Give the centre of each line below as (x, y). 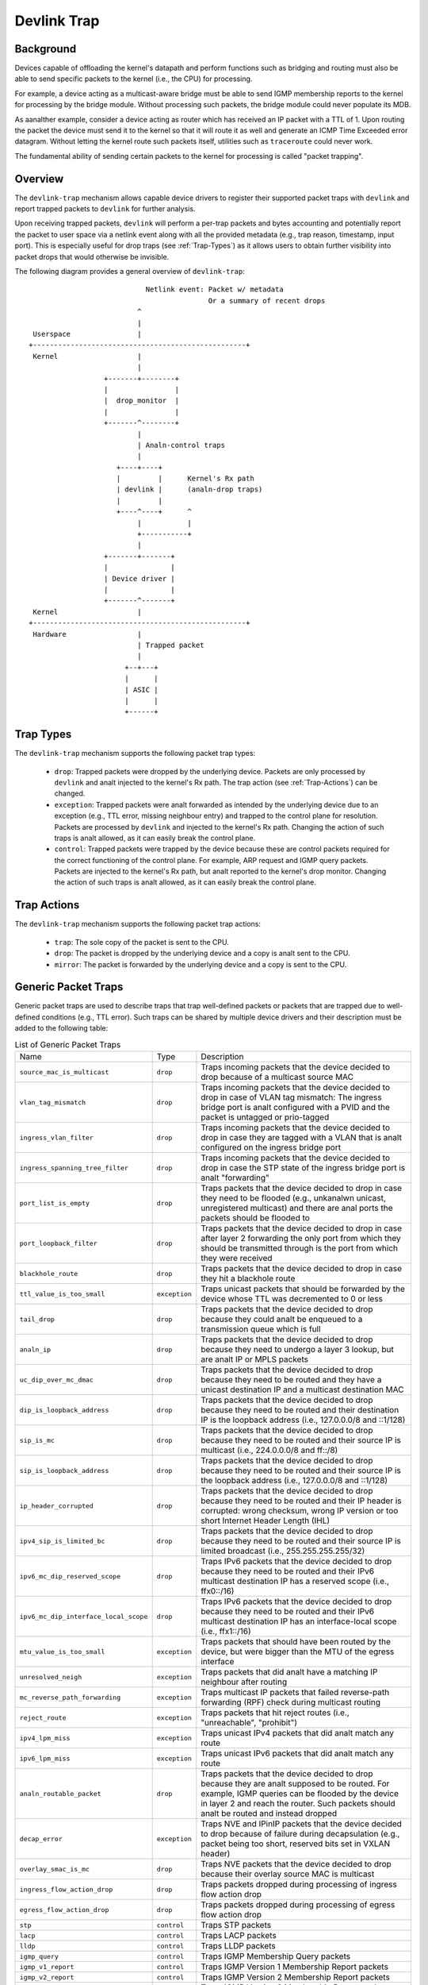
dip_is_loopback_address (64, 1410)
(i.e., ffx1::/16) (226, 1632)
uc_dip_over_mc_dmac (57, 1380)
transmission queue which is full (261, 1329)
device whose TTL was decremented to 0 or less (292, 1299)
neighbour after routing (244, 1682)
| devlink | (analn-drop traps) (189, 490)
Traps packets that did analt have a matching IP (289, 1672)
